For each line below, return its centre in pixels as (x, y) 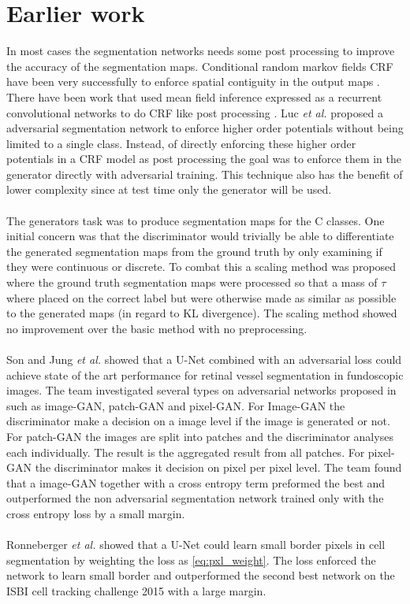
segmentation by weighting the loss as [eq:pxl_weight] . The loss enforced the (191, 560)
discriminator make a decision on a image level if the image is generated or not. (198, 421)
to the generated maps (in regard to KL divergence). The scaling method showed (202, 313)
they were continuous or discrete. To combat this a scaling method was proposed (201, 267)
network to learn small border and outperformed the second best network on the (201, 575)
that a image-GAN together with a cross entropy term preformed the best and (196, 482)
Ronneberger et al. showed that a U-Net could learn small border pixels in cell (196, 545)
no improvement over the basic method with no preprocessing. (157, 328)
